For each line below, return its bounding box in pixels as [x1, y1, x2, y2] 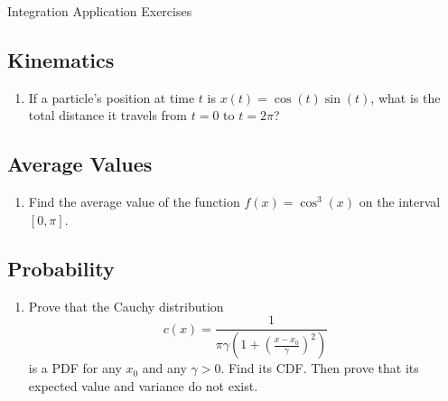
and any [142, 359, 187, 378]
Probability [7, 254, 115, 282]
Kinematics [7, 45, 115, 73]
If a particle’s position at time [28, 88, 195, 107]
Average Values [7, 150, 153, 178]
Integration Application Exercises [7, 2, 192, 20]
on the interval [359, 192, 441, 211]
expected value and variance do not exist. [28, 376, 258, 395]
